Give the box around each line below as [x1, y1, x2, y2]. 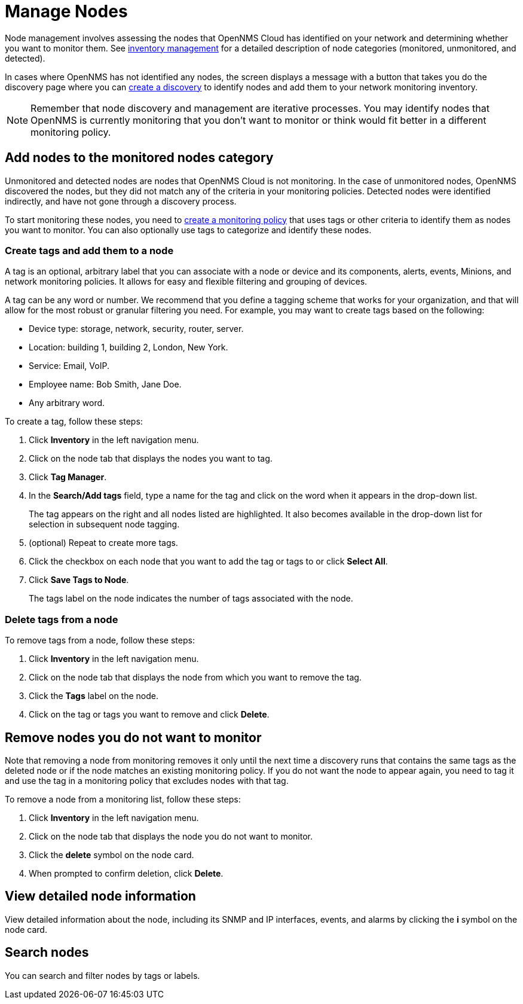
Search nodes [5, 945, 89, 960]
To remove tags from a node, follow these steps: [5, 635, 195, 646]
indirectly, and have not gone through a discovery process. [5, 196, 237, 206]
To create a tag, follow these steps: [5, 416, 143, 427]
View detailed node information [5, 889, 196, 904]
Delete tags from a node [5, 613, 118, 625]
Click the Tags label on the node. [29, 691, 158, 701]
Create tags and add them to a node [5, 244, 174, 257]
